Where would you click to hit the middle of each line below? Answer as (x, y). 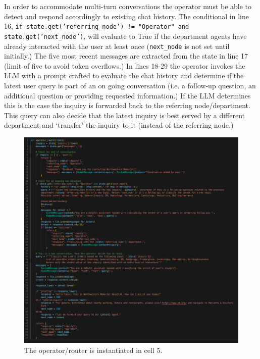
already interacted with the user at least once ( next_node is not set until (117, 46)
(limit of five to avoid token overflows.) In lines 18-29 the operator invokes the (125, 65)
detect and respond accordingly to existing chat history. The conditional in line (126, 16)
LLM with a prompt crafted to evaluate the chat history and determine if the (124, 75)
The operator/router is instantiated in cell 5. (93, 350)
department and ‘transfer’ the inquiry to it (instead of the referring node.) (119, 125)
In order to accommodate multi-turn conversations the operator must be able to (128, 6)
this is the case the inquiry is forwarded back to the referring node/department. (127, 105)
